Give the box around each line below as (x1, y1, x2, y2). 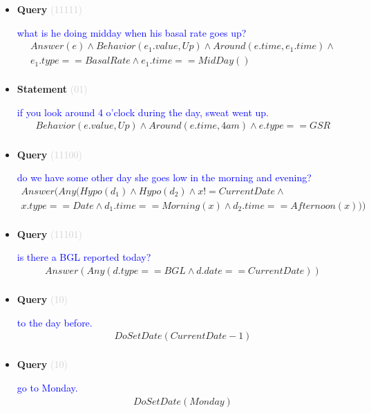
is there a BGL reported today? (17, 250, 151, 264)
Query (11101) (17, 226, 82, 241)
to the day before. (17, 315, 93, 329)
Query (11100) (17, 147, 82, 161)
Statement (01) (17, 82, 88, 96)
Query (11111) (17, 2, 82, 16)
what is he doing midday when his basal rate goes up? (17, 25, 247, 39)
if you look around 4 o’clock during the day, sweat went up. (17, 104, 269, 119)
